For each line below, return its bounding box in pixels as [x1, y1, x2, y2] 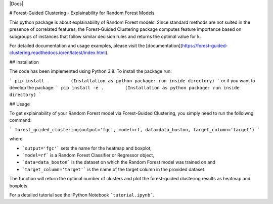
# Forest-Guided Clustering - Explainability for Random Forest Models [9, 10, 155, 16]
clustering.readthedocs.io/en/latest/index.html [9, 49, 106, 56]
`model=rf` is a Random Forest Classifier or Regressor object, [22, 152, 154, 159]
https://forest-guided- [182, 42, 228, 48]
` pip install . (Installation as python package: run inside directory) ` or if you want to [9, 77, 255, 83]
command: [9, 117, 32, 123]
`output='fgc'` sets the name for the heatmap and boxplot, [22, 145, 152, 151]
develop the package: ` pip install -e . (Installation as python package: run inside [9, 84, 240, 90]
